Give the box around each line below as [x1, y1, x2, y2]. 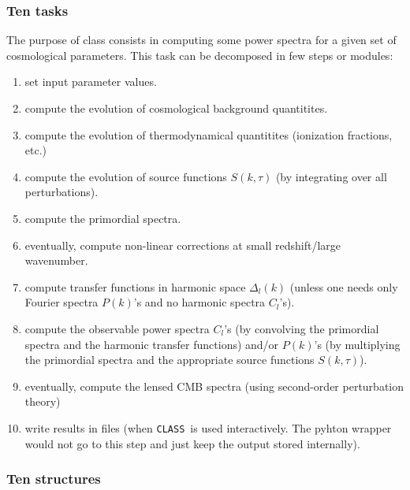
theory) [24, 393, 61, 410]
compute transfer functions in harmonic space [24, 278, 246, 295]
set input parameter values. [24, 73, 157, 90]
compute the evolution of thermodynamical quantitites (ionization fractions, [24, 126, 393, 143]
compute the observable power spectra [24, 320, 210, 336]
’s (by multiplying [314, 336, 401, 352]
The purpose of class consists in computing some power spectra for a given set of [6, 32, 397, 48]
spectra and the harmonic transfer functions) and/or [24, 336, 279, 352]
